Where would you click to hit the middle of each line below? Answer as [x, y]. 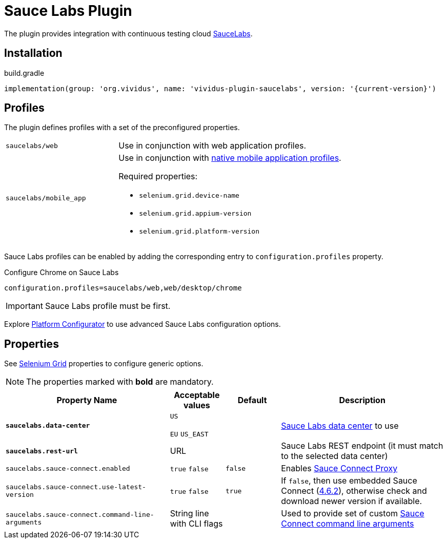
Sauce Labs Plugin [68, 11]
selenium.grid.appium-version [195, 214]
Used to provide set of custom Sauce [353, 514]
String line [189, 514]
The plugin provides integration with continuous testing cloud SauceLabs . [128, 33]
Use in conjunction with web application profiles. [212, 146]
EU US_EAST [189, 434]
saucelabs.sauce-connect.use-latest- [76, 487]
